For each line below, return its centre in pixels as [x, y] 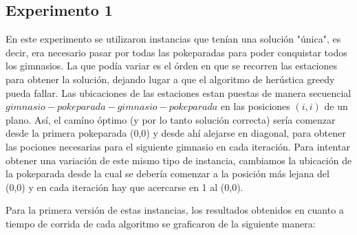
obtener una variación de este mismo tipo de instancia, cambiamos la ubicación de [179, 160]
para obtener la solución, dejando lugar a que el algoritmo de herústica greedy [170, 79]
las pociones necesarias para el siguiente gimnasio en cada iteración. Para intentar [178, 146]
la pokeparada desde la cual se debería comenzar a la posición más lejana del [167, 174]
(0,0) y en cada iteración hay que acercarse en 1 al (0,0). [125, 187]
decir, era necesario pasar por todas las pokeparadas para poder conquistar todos [176, 52]
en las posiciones [255, 106]
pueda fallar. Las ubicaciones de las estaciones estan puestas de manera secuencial [178, 92]
